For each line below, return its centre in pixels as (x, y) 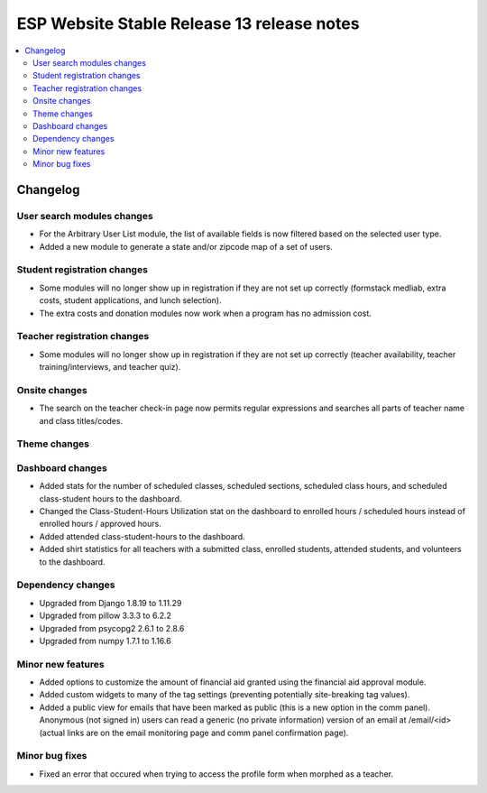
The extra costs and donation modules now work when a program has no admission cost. (205, 313)
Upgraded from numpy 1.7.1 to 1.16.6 (105, 641)
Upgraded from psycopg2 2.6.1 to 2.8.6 (112, 628)
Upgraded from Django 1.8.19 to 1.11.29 (110, 603)
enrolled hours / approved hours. (100, 524)
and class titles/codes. (81, 420)
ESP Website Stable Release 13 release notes (188, 23)
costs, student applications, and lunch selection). (130, 300)
